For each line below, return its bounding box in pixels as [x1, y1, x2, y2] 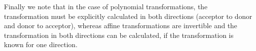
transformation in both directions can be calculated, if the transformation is [4, 30, 234, 40]
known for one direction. [4, 39, 78, 50]
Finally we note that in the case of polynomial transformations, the [4, 1, 208, 11]
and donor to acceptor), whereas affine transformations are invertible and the [4, 20, 237, 31]
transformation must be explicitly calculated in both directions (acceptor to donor [4, 11, 252, 21]
